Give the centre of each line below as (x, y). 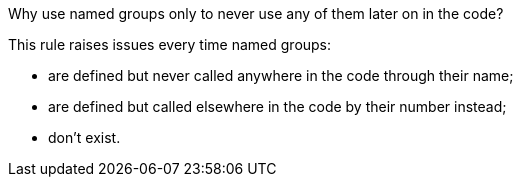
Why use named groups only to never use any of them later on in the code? (256, 13)
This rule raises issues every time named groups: (170, 44)
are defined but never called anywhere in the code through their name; (281, 75)
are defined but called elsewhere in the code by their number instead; (277, 106)
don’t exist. (84, 137)
